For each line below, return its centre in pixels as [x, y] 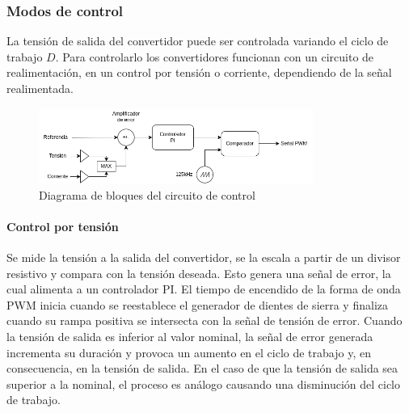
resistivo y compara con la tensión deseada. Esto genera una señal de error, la [199, 273]
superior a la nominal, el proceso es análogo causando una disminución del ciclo [204, 383]
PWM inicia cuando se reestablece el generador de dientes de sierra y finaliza [197, 304]
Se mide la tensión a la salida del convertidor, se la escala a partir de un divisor [204, 257]
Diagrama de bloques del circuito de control [147, 194]
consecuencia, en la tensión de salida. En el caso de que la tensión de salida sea [202, 368]
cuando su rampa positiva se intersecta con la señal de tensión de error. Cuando [204, 320]
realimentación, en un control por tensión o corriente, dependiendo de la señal [199, 72]
